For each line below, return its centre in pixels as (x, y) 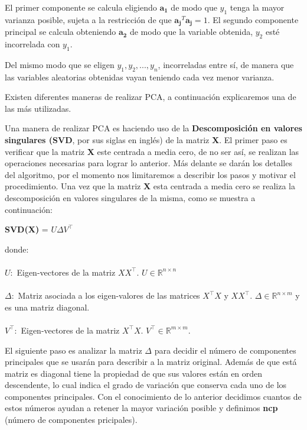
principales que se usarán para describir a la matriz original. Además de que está (151, 362)
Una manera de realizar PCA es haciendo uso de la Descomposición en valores (153, 128)
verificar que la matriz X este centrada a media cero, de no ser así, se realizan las (152, 151)
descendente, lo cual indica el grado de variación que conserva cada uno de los (146, 385)
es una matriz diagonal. (47, 307)
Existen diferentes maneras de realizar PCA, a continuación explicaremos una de (151, 97)
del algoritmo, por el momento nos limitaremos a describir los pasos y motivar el (150, 174)
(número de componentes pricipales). (71, 420)
